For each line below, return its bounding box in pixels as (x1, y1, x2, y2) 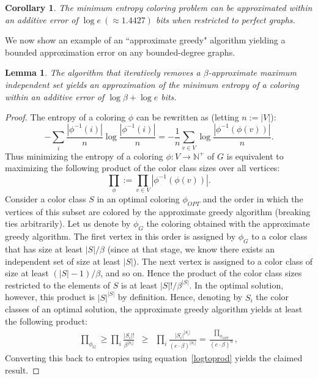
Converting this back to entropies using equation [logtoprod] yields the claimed (5, 351, 303, 364)
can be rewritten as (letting (136, 111, 239, 123)
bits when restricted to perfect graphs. (155, 13, 295, 26)
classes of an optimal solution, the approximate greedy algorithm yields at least (5, 303, 303, 315)
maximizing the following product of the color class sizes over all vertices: (5, 161, 280, 174)
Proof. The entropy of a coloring (5, 111, 126, 123)
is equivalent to (226, 149, 284, 162)
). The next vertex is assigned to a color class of (133, 254, 313, 267)
